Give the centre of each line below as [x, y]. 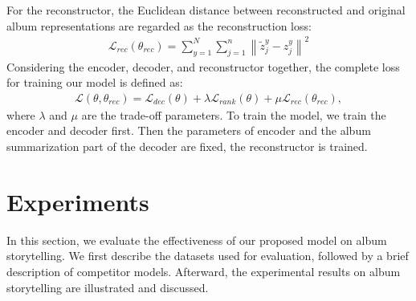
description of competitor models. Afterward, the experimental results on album [204, 271]
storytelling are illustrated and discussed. [108, 287]
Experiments [78, 201]
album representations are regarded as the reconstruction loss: [159, 25]
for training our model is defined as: [95, 82]
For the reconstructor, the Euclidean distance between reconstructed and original [206, 10]
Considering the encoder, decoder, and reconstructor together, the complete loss [203, 66]
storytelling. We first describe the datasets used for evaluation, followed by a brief [208, 256]
